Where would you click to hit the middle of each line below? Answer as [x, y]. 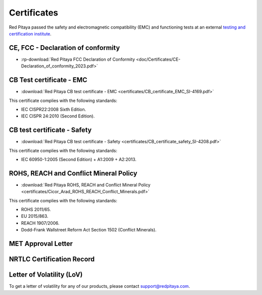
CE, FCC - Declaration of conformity [65, 48]
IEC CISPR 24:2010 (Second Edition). [58, 116]
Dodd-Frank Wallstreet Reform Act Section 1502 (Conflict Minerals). [89, 230]
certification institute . [30, 33]
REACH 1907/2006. [40, 223]
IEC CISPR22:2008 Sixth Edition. [54, 109]
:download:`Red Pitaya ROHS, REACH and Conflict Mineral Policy [86, 185]
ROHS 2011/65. [36, 210]
